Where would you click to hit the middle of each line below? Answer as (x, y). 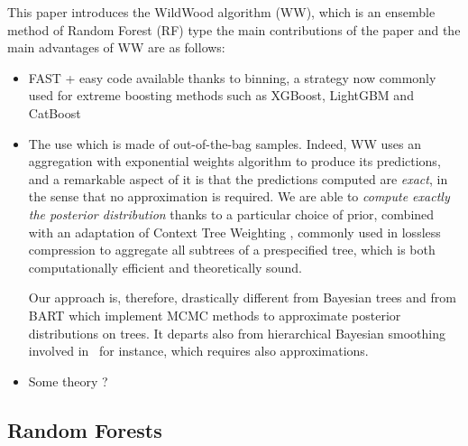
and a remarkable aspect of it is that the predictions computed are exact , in (238, 178)
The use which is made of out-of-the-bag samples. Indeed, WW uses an (225, 143)
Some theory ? (68, 381)
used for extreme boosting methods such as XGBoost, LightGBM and (221, 95)
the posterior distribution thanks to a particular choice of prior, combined (231, 214)
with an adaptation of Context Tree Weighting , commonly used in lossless (234, 232)
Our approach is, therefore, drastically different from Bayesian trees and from (242, 297)
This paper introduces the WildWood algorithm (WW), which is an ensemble (221, 12)
